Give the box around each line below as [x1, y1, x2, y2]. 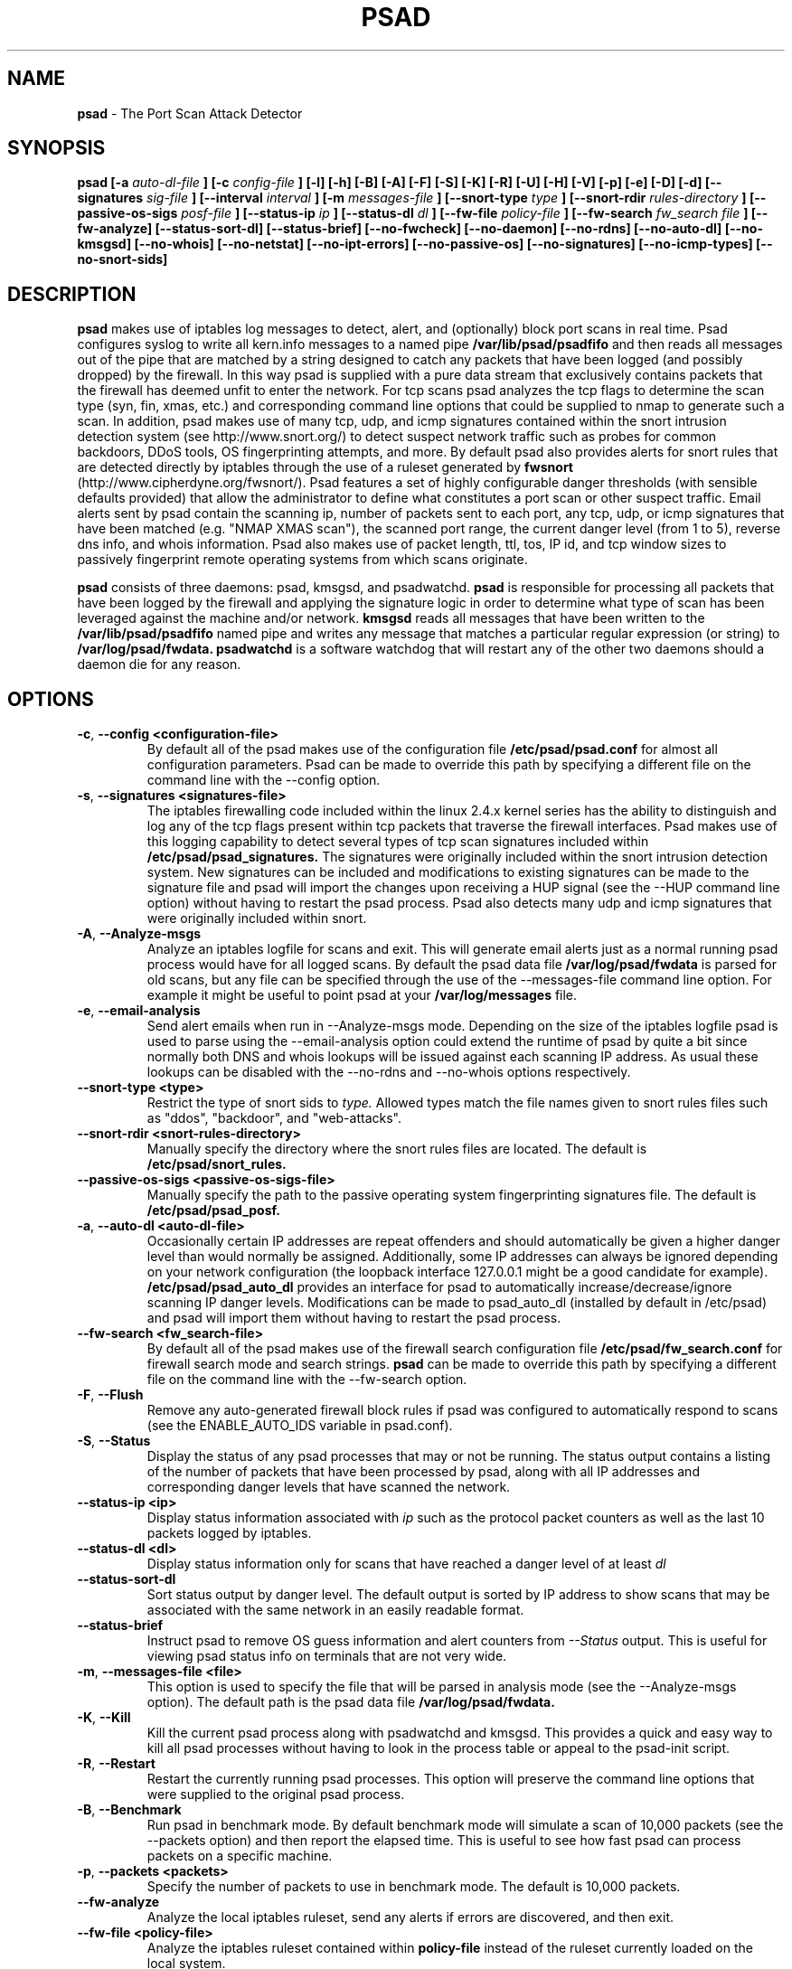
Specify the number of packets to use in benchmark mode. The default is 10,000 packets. [146, 1879, 681, 1895]
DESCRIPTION [7, 282, 137, 306]
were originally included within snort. [146, 910, 367, 927]
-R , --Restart [77, 1756, 156, 1772]
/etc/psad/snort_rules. [146, 1156, 287, 1173]
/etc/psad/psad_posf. [146, 1202, 281, 1219]
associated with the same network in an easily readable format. [146, 1602, 524, 1618]
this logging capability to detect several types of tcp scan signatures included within [146, 834, 649, 850]
